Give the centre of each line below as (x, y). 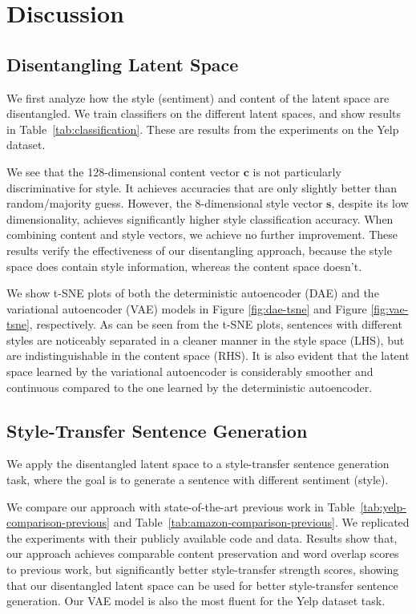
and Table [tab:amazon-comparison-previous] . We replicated (261, 522)
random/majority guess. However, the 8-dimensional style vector (165, 203)
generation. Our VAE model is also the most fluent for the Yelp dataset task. (196, 601)
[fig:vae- (390, 308)
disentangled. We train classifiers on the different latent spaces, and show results (204, 113)
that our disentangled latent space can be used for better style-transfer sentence (202, 585)
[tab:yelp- (383, 506)
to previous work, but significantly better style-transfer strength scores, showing (203, 570)
